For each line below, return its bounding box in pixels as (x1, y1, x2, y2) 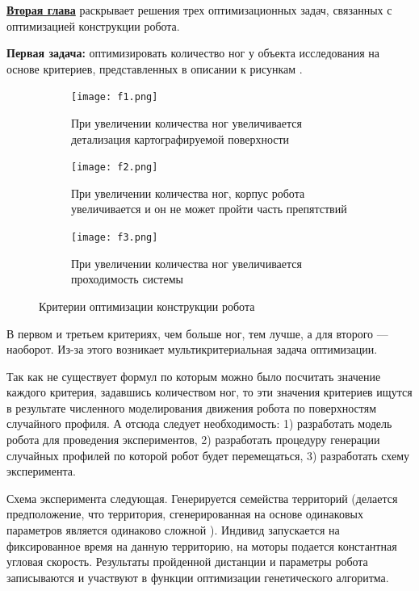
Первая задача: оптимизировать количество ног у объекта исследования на (6, 44, 380, 61)
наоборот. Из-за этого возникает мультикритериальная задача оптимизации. (6, 341, 378, 358)
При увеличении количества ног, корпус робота (71, 184, 305, 201)
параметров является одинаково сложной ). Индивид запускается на (6, 522, 340, 539)
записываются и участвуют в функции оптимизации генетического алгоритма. (6, 568, 389, 585)
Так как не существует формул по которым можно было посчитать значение (6, 367, 381, 384)
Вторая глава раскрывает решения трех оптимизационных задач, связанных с (6, 2, 392, 18)
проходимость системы (71, 270, 183, 287)
